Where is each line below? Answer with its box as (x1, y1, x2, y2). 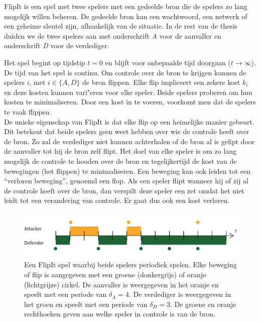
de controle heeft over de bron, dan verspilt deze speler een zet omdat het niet (4, 185, 244, 195)
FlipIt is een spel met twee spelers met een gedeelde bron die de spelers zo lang (4, 1, 247, 11)
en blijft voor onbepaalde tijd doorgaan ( (105, 57, 231, 67)
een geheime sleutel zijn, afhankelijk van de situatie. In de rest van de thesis (4, 21, 238, 31)
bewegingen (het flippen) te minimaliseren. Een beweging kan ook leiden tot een (4, 165, 251, 176)
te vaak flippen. (4, 106, 52, 117)
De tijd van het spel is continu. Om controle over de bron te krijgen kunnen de (4, 67, 246, 77)
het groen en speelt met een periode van (24, 298, 148, 309)
